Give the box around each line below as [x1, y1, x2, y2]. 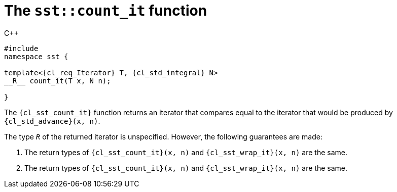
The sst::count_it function [4, 2, 207, 19]
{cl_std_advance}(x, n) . [4, 116, 100, 125]
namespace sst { [4, 52, 68, 61]
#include [4, 44, 39, 53]
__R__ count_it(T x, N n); [4, 76, 111, 85]
